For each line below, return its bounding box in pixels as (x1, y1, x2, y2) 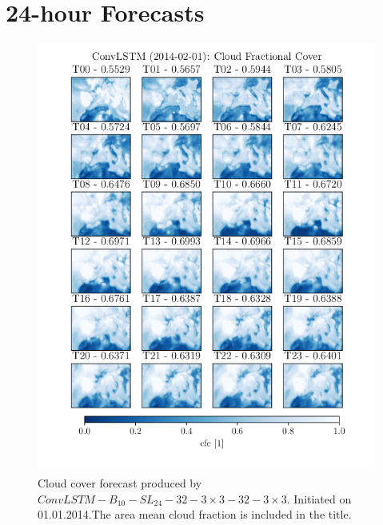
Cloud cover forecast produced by (38, 475, 202, 491)
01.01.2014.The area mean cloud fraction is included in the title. (38, 506, 352, 523)
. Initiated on (286, 490, 352, 507)
